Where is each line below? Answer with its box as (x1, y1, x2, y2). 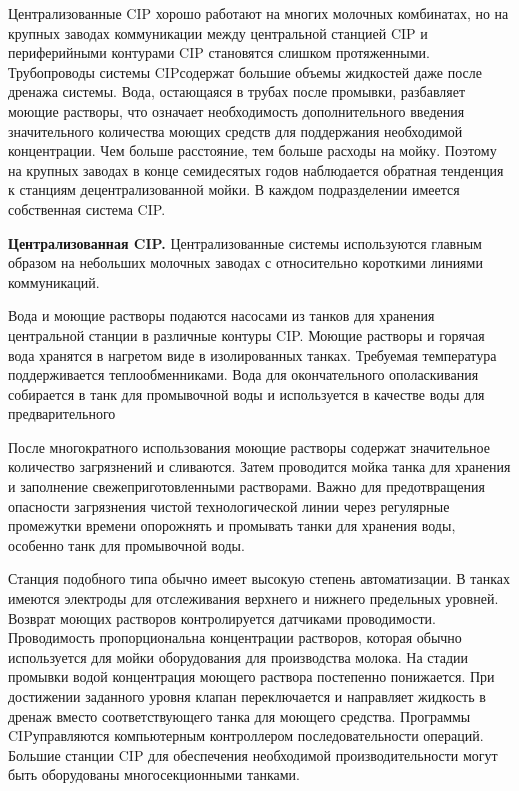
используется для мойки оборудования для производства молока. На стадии (8, 646, 469, 667)
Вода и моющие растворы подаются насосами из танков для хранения (8, 305, 435, 326)
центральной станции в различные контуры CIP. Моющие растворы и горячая (8, 324, 485, 345)
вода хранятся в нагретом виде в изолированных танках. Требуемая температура (8, 344, 497, 365)
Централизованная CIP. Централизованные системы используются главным (8, 232, 482, 253)
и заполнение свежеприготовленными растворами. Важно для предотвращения (8, 476, 485, 497)
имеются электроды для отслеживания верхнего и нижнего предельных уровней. (8, 588, 499, 609)
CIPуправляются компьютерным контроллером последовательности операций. (8, 725, 484, 746)
